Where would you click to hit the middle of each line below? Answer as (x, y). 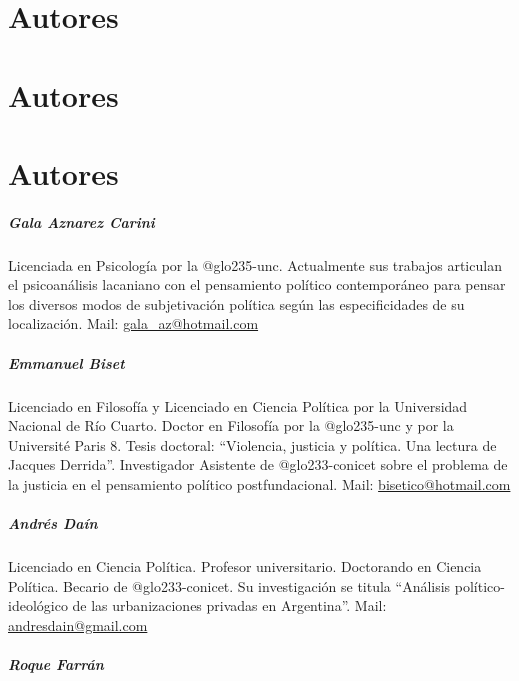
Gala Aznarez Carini (81, 221)
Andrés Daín (53, 523)
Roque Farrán (56, 664)
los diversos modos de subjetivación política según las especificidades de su (236, 303)
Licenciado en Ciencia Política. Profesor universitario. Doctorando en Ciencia (245, 566)
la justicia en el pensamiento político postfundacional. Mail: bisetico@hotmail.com (259, 484)
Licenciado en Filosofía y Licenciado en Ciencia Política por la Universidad (238, 405)
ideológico (38, 605)
